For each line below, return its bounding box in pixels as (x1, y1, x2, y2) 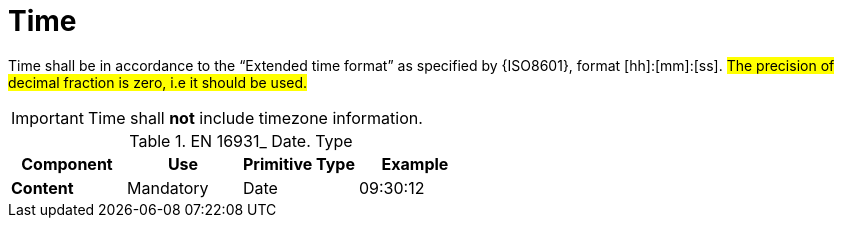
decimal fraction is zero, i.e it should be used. (8, 73, 308, 91)
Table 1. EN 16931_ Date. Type (129, 130, 353, 151)
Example (381, 153, 449, 174)
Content (11, 177, 74, 198)
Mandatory (126, 177, 209, 198)
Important (11, 107, 84, 128)
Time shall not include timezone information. (87, 107, 423, 128)
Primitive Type (242, 153, 355, 174)
